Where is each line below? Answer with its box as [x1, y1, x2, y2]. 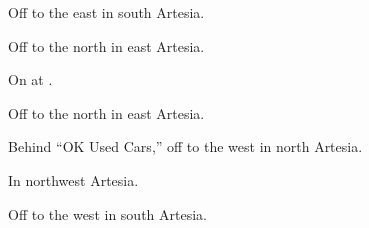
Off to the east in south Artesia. [8, 2, 205, 22]
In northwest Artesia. [8, 169, 139, 190]
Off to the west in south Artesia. [8, 203, 207, 224]
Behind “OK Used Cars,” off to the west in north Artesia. [8, 136, 363, 157]
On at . [8, 69, 53, 90]
